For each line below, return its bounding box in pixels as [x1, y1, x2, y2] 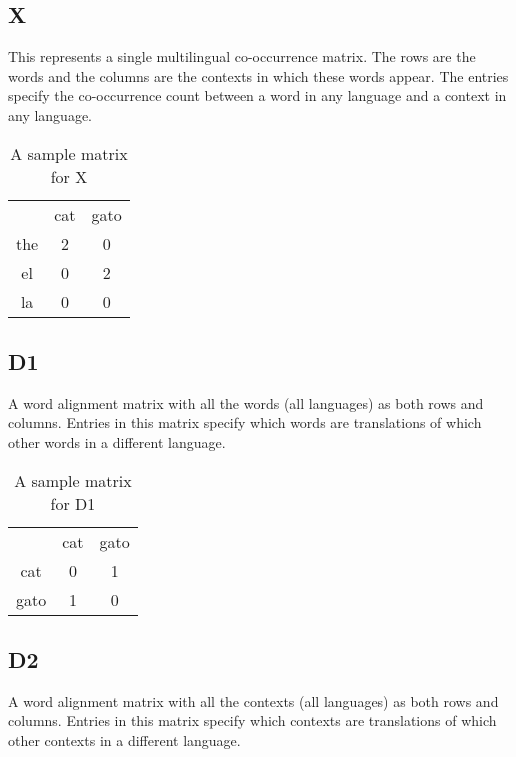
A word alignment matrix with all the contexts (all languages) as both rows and [8, 690, 499, 711]
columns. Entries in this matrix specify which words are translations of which [8, 412, 482, 433]
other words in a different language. [8, 431, 226, 452]
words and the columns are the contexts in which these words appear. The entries [8, 65, 509, 86]
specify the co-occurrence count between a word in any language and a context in [8, 85, 507, 106]
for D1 [50, 491, 96, 515]
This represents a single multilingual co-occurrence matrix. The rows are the [8, 46, 476, 67]
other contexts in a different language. [8, 729, 241, 750]
